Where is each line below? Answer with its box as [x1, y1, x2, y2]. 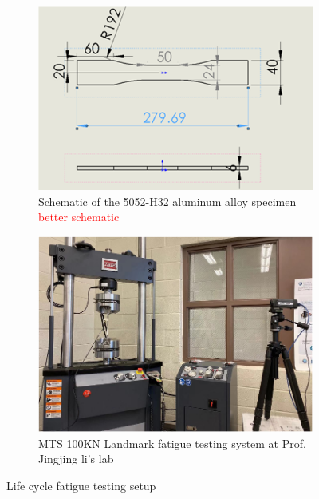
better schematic [38, 208, 120, 225]
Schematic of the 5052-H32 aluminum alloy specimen [38, 192, 297, 209]
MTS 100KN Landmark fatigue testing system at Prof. [38, 434, 306, 451]
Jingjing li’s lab [38, 450, 114, 467]
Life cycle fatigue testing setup [6, 477, 156, 493]
